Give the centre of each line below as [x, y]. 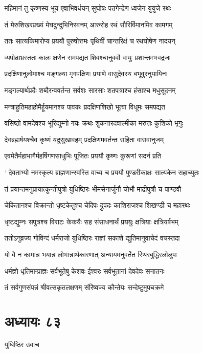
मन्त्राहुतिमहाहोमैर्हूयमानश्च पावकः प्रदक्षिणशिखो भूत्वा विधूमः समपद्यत [85, 106]
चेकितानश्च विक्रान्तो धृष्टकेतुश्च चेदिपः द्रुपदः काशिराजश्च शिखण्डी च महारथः [97, 205]
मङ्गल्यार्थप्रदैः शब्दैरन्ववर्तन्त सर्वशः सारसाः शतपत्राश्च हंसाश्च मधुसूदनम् [90, 90]
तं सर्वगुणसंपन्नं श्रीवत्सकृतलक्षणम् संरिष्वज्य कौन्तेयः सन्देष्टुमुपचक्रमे [84, 287]
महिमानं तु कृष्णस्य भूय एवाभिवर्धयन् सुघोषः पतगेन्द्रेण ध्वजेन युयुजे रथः [88, 8]
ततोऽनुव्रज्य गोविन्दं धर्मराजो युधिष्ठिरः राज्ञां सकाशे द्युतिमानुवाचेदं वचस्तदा [92, 238]
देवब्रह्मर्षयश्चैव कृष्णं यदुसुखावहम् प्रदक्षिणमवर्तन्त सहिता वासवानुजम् [84, 139]
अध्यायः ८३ [33, 320]
